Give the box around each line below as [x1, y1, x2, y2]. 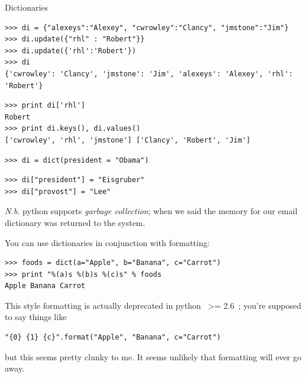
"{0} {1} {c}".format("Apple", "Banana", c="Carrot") [5, 333, 221, 342]
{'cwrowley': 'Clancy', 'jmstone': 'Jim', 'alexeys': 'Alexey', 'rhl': [5, 69, 293, 78]
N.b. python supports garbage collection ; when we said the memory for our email [5, 205, 298, 217]
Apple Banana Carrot [5, 282, 86, 290]
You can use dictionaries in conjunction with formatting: [5, 236, 210, 248]
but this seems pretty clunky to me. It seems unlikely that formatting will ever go [5, 350, 301, 363]
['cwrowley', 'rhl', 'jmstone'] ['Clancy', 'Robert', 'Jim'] [5, 135, 251, 144]
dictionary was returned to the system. [5, 216, 146, 228]
